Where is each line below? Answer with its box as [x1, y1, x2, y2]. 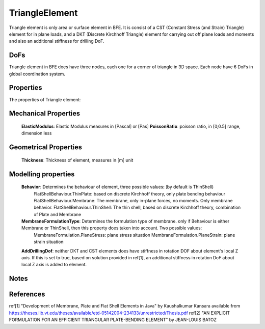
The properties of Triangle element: [9, 96, 81, 103]
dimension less [21, 130, 52, 136]
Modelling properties [9, 170, 75, 178]
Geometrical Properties [9, 143, 82, 152]
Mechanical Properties [9, 110, 80, 118]
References [9, 290, 45, 299]
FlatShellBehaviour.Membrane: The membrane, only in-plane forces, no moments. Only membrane [33, 197, 233, 203]
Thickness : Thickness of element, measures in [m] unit [21, 157, 133, 163]
